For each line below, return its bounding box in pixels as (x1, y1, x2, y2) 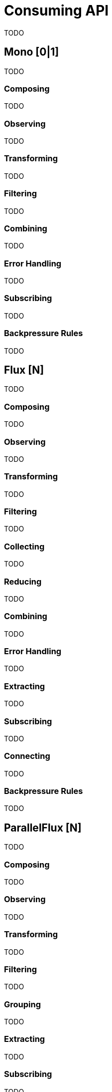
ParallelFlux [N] (4, 821, 82, 834)
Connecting (4, 751, 50, 761)
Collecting (4, 541, 45, 552)
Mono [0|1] (4, 46, 59, 59)
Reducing (4, 576, 42, 587)
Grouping (4, 999, 41, 1009)
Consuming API (4, 2, 109, 19)
